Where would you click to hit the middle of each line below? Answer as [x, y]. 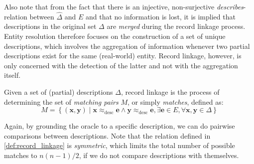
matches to [21, 155]
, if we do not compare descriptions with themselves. [159, 155]
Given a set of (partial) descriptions [59, 91]
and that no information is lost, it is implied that [161, 16]
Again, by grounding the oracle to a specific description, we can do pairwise [120, 126]
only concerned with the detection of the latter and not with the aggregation [121, 65]
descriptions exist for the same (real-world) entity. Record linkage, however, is [123, 56]
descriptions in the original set [50, 26]
